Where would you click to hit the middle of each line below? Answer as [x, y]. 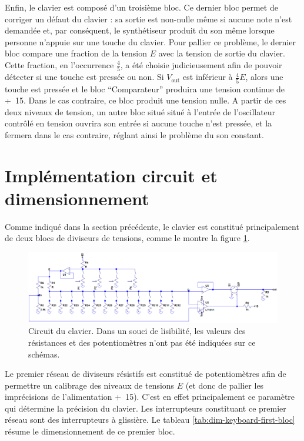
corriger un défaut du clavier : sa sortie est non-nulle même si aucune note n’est [148, 19]
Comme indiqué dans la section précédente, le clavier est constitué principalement [152, 226]
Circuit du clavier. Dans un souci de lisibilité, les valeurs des [137, 331]
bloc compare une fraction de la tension [76, 53]
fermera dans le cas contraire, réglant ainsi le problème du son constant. [134, 134]
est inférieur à [208, 77]
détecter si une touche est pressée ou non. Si [84, 77]
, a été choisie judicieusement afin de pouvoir [201, 64]
